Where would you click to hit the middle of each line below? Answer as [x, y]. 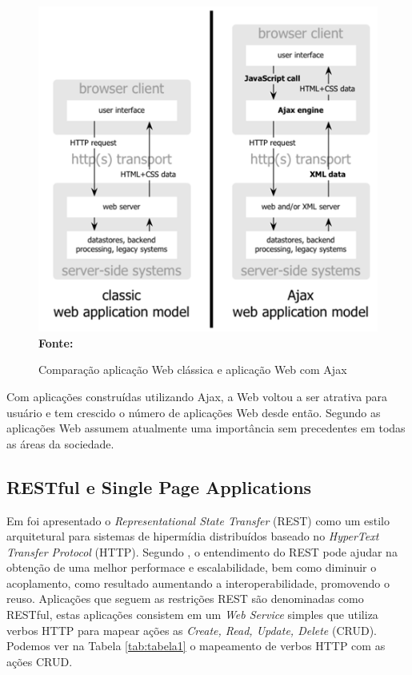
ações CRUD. [40, 661]
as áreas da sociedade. [60, 443]
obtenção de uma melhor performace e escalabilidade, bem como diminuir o [192, 567]
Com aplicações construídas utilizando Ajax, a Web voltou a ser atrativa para [197, 396]
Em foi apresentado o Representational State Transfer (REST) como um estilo [198, 520]
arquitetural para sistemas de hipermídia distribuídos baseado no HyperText [193, 536]
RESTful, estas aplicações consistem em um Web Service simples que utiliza [192, 615]
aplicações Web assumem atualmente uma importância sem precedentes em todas [206, 428]
